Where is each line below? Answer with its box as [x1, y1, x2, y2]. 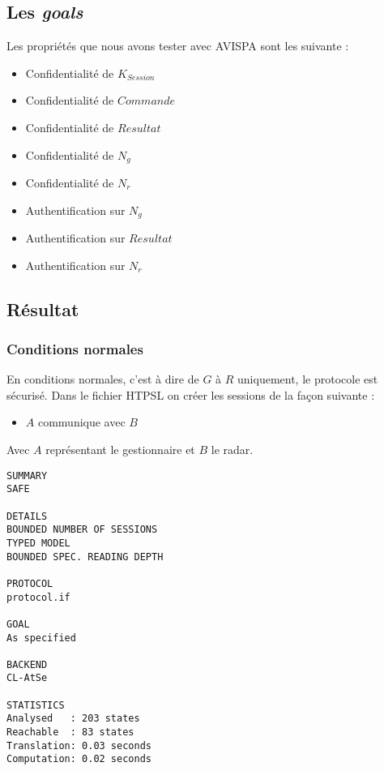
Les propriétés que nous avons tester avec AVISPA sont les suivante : [6, 37, 349, 54]
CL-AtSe [6, 672, 48, 684]
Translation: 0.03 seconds [6, 739, 151, 752]
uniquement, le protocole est [237, 371, 378, 388]
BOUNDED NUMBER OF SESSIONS [6, 524, 158, 536]
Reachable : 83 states [6, 726, 134, 739]
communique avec [37, 413, 126, 430]
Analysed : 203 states [6, 713, 140, 725]
